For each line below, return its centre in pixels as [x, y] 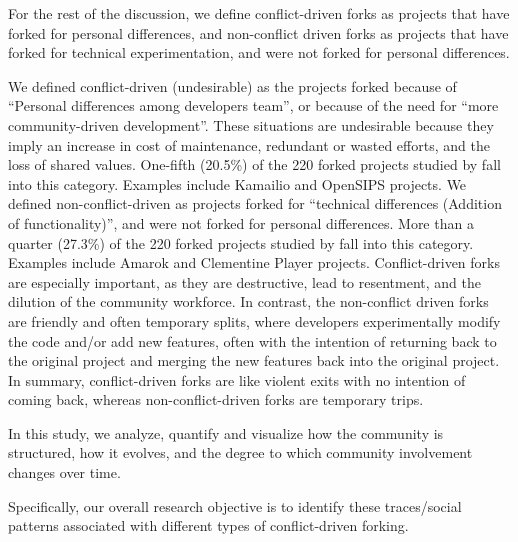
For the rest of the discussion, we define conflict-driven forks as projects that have [259, 13]
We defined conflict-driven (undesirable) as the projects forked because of [232, 85]
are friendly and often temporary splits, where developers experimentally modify [254, 320]
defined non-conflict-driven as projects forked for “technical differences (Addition [255, 203]
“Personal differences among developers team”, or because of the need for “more [253, 105]
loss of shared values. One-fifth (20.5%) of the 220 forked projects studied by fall [254, 164]
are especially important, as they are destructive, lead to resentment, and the [244, 281]
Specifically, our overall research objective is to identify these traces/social [235, 505]
